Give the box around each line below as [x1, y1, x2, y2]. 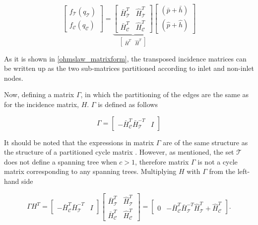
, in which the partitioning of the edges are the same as [80, 89, 249, 100]
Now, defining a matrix [4, 89, 74, 100]
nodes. [4, 72, 23, 83]
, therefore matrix [135, 156, 189, 167]
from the [209, 166, 236, 176]
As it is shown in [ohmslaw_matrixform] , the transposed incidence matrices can [4, 53, 247, 63]
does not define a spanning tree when [4, 156, 117, 167]
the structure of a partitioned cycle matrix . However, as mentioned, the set [4, 147, 234, 157]
